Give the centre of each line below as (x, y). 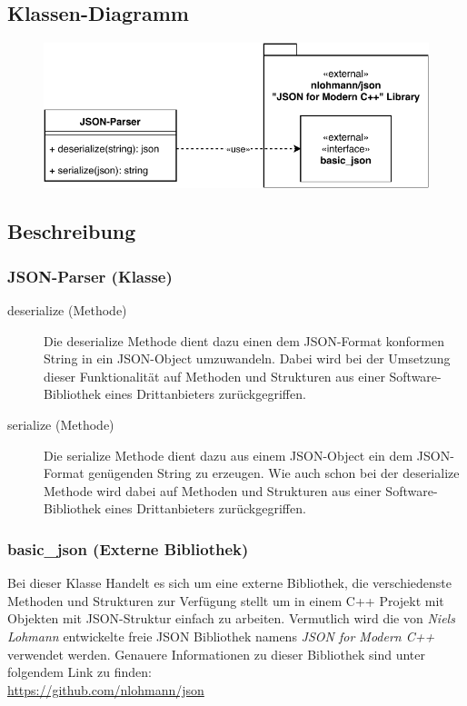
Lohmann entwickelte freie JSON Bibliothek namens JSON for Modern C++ (221, 636)
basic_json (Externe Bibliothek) (128, 548)
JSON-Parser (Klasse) (90, 276)
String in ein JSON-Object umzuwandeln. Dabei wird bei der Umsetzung (247, 358)
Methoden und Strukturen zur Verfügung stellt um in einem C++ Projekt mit (226, 600)
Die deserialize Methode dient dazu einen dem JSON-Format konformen (244, 340)
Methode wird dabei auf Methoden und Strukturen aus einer (213, 490)
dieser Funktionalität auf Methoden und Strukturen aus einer (214, 376)
